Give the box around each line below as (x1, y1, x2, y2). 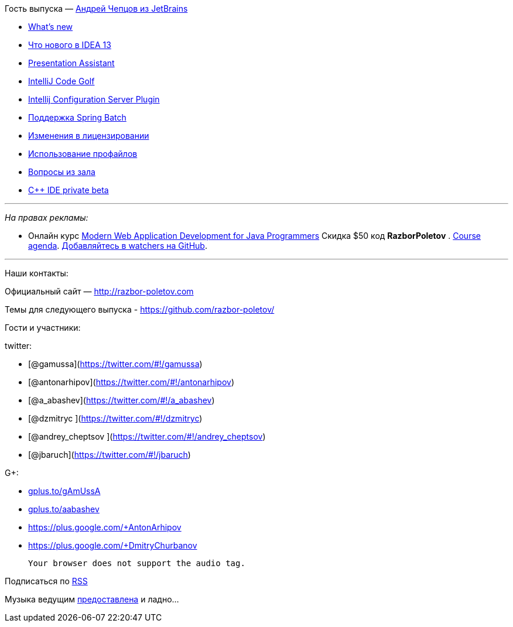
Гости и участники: (5, 323, 81, 333)
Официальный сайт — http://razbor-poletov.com (5, 286, 194, 296)
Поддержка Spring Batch (28, 112, 126, 122)
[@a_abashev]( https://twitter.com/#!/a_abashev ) (28, 395, 215, 405)
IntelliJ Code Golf (28, 76, 95, 86)
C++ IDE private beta (28, 185, 109, 195)
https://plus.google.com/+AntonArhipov (28, 522, 182, 532)
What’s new (28, 22, 73, 32)
